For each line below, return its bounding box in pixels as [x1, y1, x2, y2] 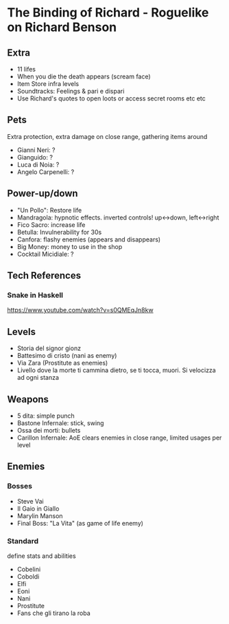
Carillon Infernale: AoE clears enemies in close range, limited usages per [16, 433, 222, 442]
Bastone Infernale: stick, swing [16, 418, 104, 427]
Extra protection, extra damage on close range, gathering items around [7, 132, 208, 140]
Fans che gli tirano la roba [16, 609, 91, 617]
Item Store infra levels [16, 80, 80, 87]
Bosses [7, 482, 33, 491]
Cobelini [16, 565, 41, 573]
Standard [7, 536, 39, 546]
